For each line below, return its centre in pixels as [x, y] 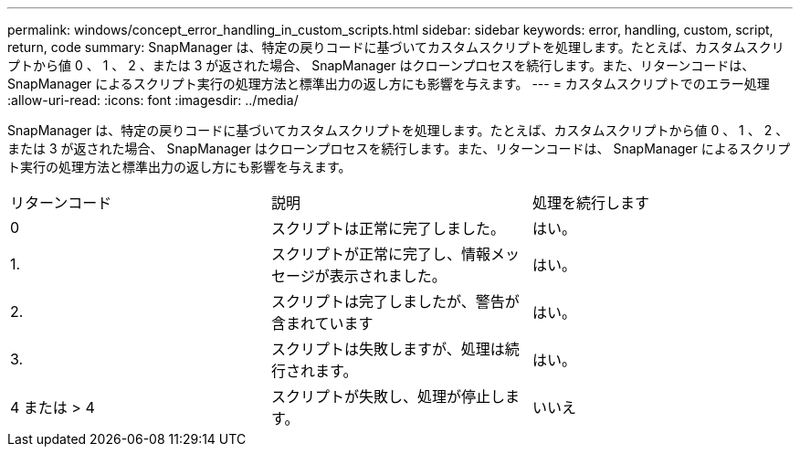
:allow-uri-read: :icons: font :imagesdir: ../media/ [153, 100]
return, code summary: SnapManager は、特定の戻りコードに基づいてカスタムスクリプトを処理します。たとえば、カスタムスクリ [396, 47]
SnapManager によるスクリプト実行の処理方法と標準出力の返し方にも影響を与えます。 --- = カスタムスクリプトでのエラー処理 [389, 84]
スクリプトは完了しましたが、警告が [395, 301]
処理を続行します [590, 203]
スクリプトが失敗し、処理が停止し [388, 396]
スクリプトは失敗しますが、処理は [388, 349]
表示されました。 [388, 276]
